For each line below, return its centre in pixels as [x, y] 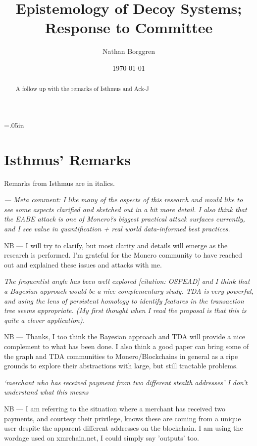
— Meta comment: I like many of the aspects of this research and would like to [124, 200]
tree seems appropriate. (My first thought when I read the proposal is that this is [125, 310]
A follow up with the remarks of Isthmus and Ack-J [82, 89]
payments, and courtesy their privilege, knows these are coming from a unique [123, 418]
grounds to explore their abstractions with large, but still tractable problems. [121, 366]
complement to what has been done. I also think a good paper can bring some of [127, 346]
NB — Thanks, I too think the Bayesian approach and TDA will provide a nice [125, 336]
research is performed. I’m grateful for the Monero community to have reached [123, 255]
